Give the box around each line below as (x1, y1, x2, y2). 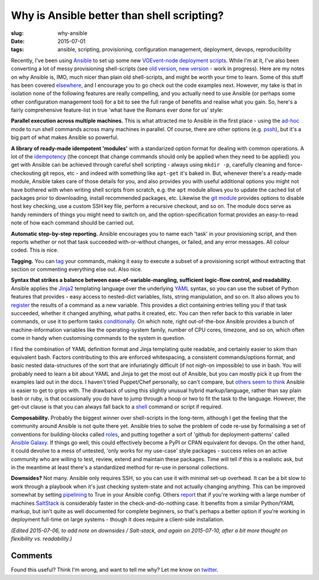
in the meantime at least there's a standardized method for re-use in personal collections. (11, 464, 229, 471)
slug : (11, 30, 24, 37)
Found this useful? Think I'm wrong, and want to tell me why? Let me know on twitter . (11, 566, 219, 573)
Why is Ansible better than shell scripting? (11, 9, 224, 22)
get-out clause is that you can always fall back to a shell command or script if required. (11, 403, 223, 410)
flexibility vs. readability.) (11, 535, 72, 542)
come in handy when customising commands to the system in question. (11, 335, 185, 342)
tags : (11, 46, 24, 53)
